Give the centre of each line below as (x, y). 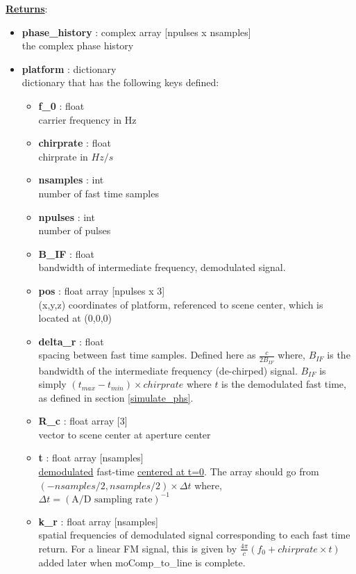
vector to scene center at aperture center (125, 434)
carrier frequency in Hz (87, 119)
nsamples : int (71, 180)
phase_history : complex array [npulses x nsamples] (136, 32)
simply (52, 384)
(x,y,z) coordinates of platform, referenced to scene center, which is (181, 304)
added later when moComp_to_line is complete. (142, 562)
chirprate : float (75, 143)
